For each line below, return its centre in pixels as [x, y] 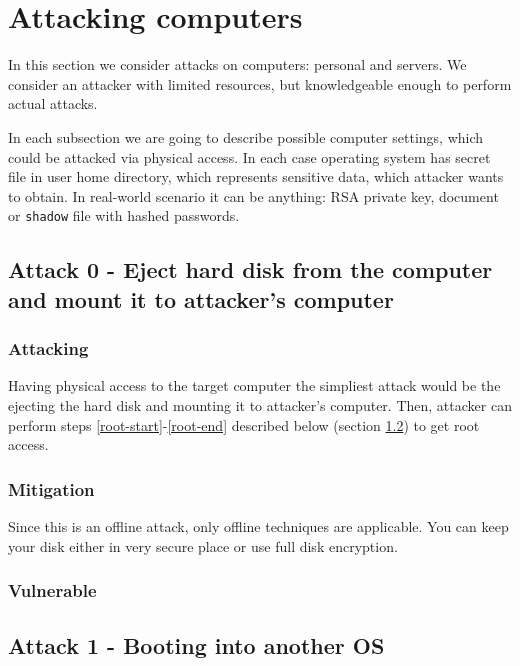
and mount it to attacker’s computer [201, 298]
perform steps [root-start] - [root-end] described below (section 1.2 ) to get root [244, 424]
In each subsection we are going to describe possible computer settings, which [246, 136]
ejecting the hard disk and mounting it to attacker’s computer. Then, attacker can [260, 404]
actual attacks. [53, 103]
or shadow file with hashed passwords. [124, 215]
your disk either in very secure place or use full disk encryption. [203, 545]
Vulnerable [52, 590]
